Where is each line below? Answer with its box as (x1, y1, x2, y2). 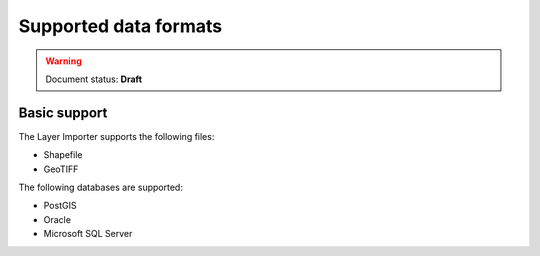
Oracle (43, 213, 72, 225)
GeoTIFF (43, 163, 79, 175)
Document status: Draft (45, 73, 143, 85)
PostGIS (43, 200, 77, 212)
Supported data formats (18, 15, 223, 37)
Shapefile (43, 149, 83, 161)
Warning (45, 55, 82, 67)
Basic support (18, 104, 108, 121)
